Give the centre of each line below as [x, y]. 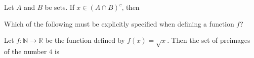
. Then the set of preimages [209, 40]
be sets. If [60, 7]
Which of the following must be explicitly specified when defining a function [119, 23]
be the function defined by [85, 40]
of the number [25, 51]
